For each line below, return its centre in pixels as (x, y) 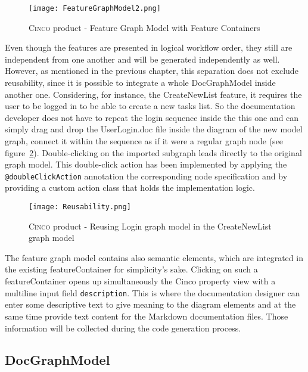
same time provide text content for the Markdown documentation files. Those (147, 316)
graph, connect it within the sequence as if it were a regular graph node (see (144, 141)
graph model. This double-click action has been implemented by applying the (146, 164)
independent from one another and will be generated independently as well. (142, 59)
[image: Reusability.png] (80, 207)
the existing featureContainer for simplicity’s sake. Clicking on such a (131, 269)
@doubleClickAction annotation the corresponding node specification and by (146, 176)
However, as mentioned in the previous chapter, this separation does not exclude (152, 71)
